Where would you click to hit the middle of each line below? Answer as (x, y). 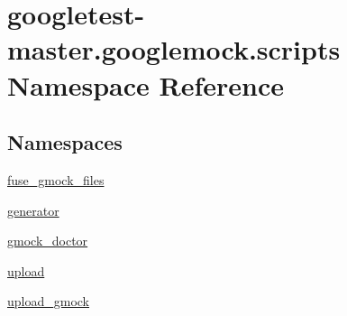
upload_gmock (49, 301)
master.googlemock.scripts (174, 49)
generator (33, 210)
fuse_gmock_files (56, 179)
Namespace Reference (146, 84)
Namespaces (65, 142)
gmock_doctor (48, 241)
